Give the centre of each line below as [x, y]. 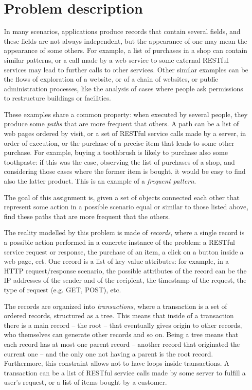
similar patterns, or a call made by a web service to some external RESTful [117, 59]
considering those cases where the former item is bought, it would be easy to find [125, 171]
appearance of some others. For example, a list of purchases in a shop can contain [126, 50]
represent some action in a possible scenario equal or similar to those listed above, [126, 207]
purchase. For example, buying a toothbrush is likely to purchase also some [116, 152]
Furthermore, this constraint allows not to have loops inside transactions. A [117, 363]
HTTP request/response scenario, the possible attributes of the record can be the [125, 270]
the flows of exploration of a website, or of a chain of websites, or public [111, 79]
